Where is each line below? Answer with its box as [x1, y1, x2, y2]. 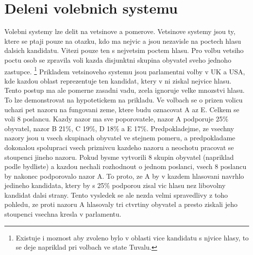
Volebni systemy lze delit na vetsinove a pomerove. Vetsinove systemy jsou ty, [4, 26, 236, 36]
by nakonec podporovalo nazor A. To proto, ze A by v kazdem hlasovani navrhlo [4, 170, 244, 181]
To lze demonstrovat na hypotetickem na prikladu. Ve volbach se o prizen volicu [4, 94, 243, 104]
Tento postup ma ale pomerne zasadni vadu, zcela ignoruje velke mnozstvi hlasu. [4, 85, 245, 95]
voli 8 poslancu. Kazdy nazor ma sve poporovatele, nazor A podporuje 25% [4, 114, 229, 124]
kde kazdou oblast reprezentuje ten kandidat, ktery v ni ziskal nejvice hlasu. [4, 75, 232, 85]
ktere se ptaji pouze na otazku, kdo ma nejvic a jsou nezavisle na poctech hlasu [4, 35, 241, 46]
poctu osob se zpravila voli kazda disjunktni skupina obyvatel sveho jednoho [4, 54, 232, 65]
